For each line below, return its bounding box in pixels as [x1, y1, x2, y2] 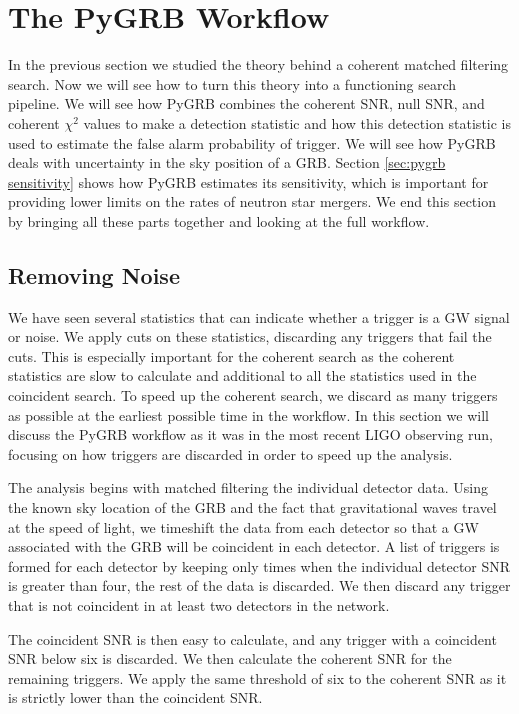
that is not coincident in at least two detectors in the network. [8, 594, 390, 615]
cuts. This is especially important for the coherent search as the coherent [8, 345, 455, 366]
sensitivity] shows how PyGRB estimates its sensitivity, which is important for [8, 171, 489, 192]
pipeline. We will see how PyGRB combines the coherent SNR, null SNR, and [8, 93, 485, 114]
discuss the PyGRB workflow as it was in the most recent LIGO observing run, [8, 424, 494, 445]
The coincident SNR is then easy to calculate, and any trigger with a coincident [8, 628, 497, 649]
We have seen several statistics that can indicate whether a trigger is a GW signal [8, 306, 510, 327]
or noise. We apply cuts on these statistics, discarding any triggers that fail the [8, 326, 492, 347]
